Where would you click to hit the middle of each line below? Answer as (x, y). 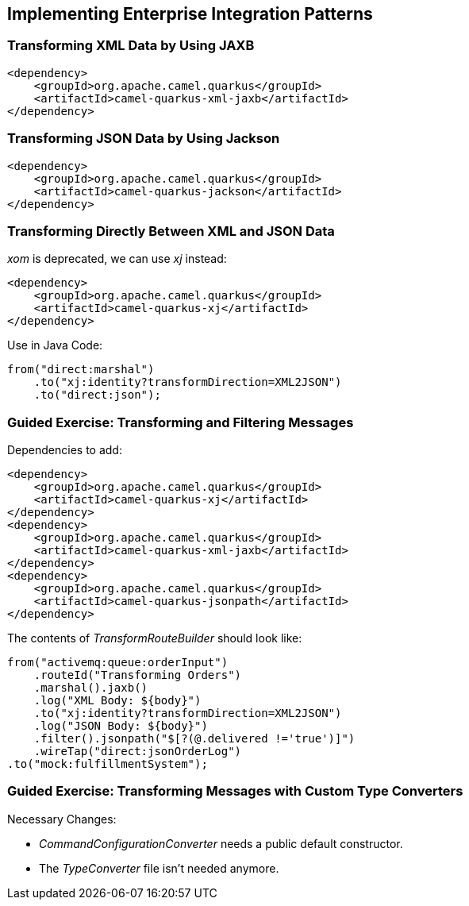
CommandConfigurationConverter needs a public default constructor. (221, 843)
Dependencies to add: (65, 450)
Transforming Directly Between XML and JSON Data (171, 231)
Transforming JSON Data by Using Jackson (144, 139)
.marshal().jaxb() (91, 688)
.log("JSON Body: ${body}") (121, 726)
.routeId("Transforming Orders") (138, 675)
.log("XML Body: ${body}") (117, 701)
